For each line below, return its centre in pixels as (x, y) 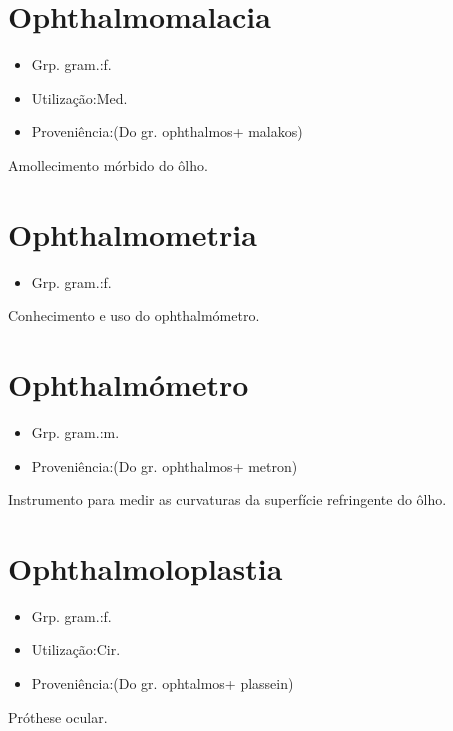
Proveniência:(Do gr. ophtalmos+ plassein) (162, 683)
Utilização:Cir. (76, 649)
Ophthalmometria (132, 233)
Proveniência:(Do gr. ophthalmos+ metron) (164, 465)
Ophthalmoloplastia (145, 567)
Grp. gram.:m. (75, 431)
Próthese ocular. (58, 716)
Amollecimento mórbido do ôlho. (108, 164)
